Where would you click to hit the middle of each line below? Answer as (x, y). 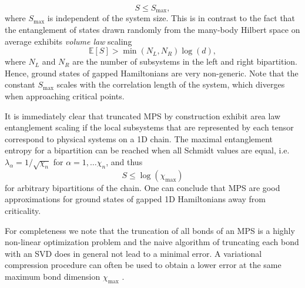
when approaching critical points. (65, 96)
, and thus (124, 161)
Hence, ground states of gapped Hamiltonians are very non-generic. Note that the (152, 73)
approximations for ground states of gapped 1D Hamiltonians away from (135, 199)
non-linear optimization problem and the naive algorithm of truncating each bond (152, 242)
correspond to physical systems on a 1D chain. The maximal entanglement (139, 138)
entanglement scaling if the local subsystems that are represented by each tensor (149, 127)
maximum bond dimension (53, 276)
